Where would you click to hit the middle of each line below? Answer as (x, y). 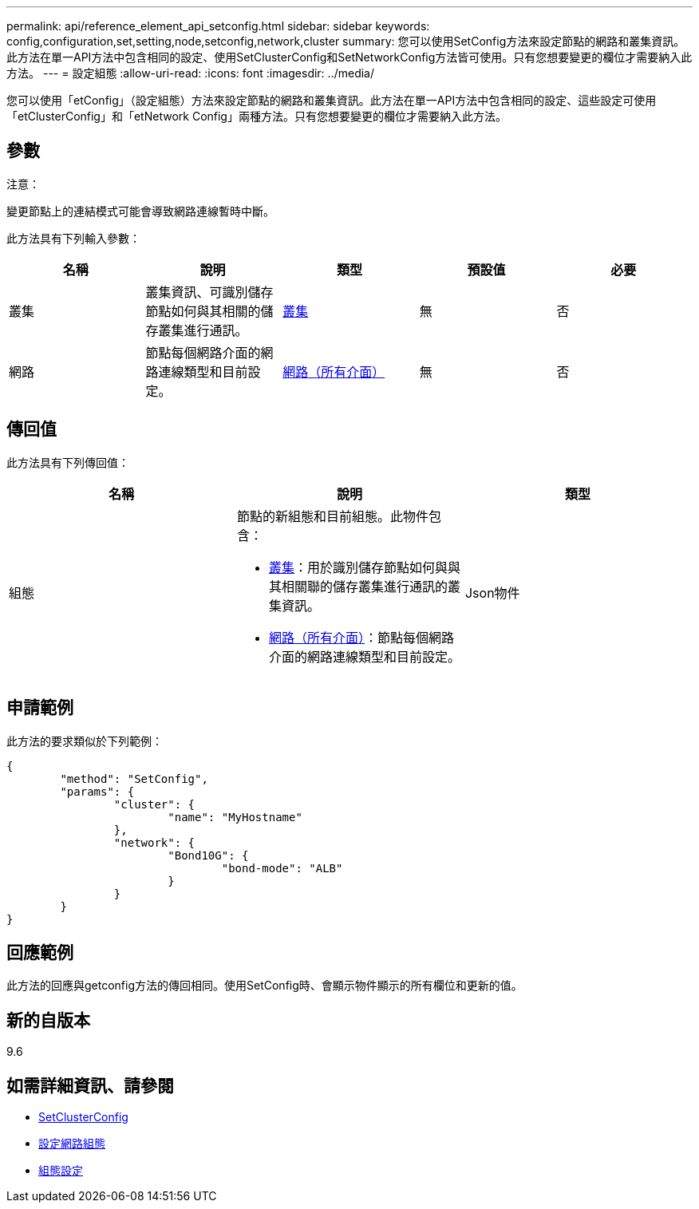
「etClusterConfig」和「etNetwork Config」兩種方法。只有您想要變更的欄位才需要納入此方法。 (257, 116)
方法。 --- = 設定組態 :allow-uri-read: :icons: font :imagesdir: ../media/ (191, 73)
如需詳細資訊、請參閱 (90, 1085)
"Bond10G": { (208, 855)
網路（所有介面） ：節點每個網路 (361, 637)
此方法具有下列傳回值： (68, 462)
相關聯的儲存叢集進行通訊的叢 (371, 586)
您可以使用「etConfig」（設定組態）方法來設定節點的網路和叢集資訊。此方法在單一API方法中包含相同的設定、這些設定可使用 (332, 100)
